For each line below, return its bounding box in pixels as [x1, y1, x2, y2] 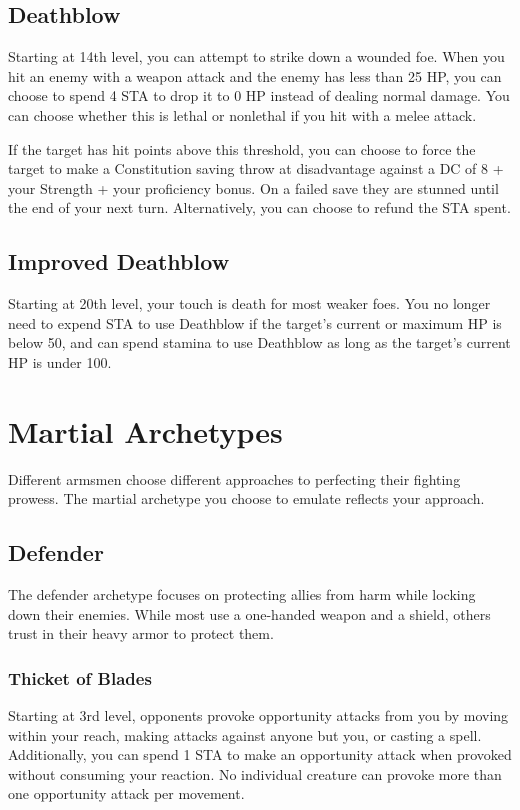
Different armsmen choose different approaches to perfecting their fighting [8, 468, 461, 489]
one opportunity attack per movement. [8, 783, 245, 804]
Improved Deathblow [8, 246, 230, 277]
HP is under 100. [8, 351, 112, 372]
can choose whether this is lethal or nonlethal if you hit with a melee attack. [8, 104, 477, 125]
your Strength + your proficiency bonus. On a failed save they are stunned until [8, 177, 499, 198]
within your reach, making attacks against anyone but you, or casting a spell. [8, 724, 482, 745]
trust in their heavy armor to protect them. [8, 623, 274, 644]
